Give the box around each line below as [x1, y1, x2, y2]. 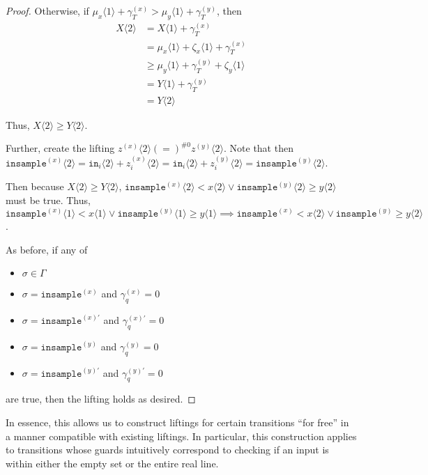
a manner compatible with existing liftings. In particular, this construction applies [6, 428, 357, 443]
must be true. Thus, [6, 192, 91, 207]
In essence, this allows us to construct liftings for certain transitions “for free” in [6, 414, 349, 429]
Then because [6, 179, 64, 194]
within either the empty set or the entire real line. [6, 455, 219, 470]
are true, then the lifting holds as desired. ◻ [6, 391, 196, 406]
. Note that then [224, 141, 293, 155]
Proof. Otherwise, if [6, 3, 89, 17]
